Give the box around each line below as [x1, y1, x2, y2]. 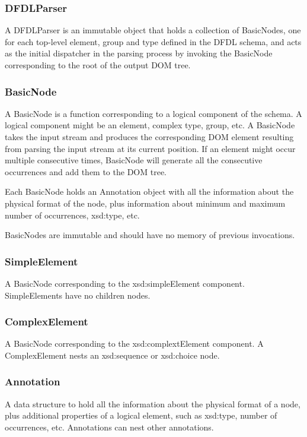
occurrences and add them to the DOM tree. [5, 165, 167, 178]
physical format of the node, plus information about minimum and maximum [5, 197, 286, 209]
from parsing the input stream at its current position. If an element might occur [5, 142, 296, 154]
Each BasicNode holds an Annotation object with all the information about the [5, 185, 294, 198]
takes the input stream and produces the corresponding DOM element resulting [5, 131, 294, 142]
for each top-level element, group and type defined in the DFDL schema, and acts [5, 35, 302, 47]
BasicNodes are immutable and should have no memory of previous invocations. [5, 229, 295, 241]
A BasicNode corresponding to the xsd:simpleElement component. [5, 277, 245, 289]
